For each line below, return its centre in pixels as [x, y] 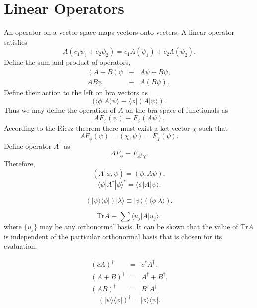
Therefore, [20, 163]
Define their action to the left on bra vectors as [76, 92]
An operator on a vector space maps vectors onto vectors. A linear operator [119, 32]
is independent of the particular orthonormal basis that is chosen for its [113, 236]
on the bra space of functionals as [177, 110]
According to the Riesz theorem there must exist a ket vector [97, 127]
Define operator [28, 145]
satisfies [16, 41]
